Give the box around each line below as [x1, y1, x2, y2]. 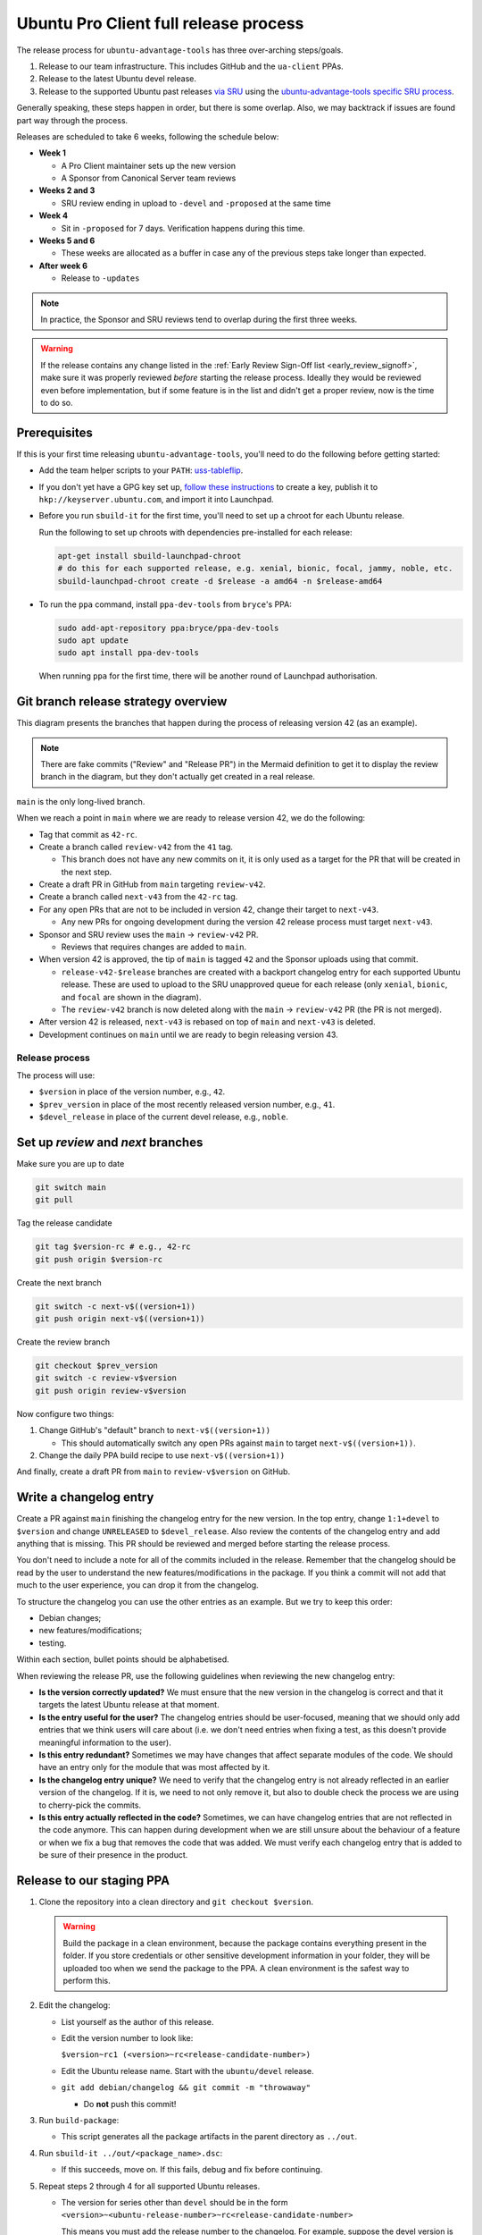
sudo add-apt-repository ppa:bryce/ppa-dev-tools [57, 622, 279, 633]
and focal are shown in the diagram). [61, 991, 202, 1002]
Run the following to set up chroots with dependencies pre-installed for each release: [38, 527, 353, 537]
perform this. [62, 1975, 111, 1986]
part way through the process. [16, 114, 129, 125]
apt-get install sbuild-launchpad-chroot [57, 551, 242, 561]
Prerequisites [16, 425, 93, 440]
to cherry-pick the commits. [38, 1800, 142, 1810]
